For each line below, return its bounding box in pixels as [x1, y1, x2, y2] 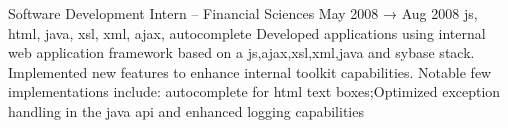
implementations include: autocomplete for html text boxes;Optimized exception [8, 81, 501, 102]
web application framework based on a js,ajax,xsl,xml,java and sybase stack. [8, 42, 475, 63]
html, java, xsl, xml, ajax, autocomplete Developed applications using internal [8, 22, 486, 43]
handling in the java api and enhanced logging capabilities [8, 100, 364, 121]
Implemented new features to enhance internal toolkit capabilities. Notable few [8, 61, 492, 82]
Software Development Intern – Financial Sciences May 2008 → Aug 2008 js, [8, 3, 478, 23]
